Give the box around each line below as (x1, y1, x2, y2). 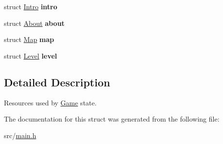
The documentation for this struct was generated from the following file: (4, 114, 220, 124)
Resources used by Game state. (4, 97, 97, 107)
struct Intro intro (4, 1, 57, 11)
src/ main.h (4, 130, 37, 140)
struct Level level (4, 50, 57, 61)
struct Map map (4, 34, 55, 44)
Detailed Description (4, 74, 111, 89)
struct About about (4, 18, 65, 28)
